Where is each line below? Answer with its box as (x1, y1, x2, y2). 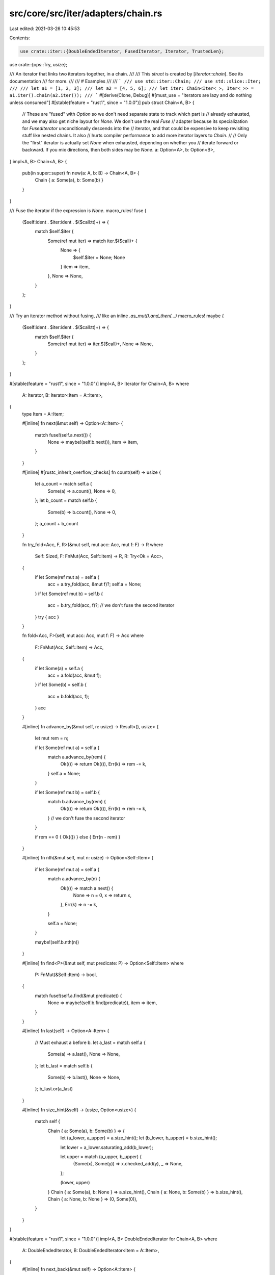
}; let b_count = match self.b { (35, 497, 97, 503)
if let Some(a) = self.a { (35, 665, 84, 671)
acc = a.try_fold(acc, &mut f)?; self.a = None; (47, 581, 142, 588)
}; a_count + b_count (35, 521, 78, 527)
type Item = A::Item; (22, 411, 64, 417)
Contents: (9, 35, 30, 41)
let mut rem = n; (35, 735, 69, 742)
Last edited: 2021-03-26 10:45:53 (9, 25, 80, 32)
